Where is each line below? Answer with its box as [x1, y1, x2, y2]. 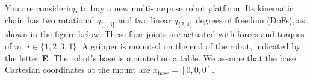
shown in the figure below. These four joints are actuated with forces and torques [5, 28, 305, 40]
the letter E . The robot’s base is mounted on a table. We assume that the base [5, 51, 296, 64]
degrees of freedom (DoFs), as [195, 13, 305, 26]
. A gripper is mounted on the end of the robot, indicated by [76, 39, 300, 52]
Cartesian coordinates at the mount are [5, 63, 150, 76]
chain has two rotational [5, 13, 95, 26]
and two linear [118, 13, 172, 26]
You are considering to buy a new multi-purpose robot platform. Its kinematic [5, 2, 294, 14]
